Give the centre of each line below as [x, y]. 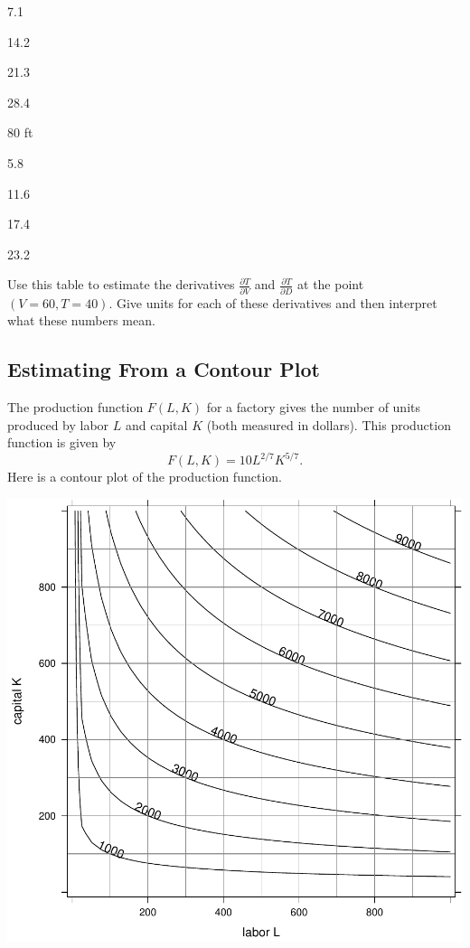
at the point [331, 284]
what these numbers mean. [81, 320]
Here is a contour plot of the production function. [145, 477]
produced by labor [58, 424]
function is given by [62, 442]
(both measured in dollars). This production [329, 424]
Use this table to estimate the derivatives [121, 284]
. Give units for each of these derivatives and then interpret [273, 302]
